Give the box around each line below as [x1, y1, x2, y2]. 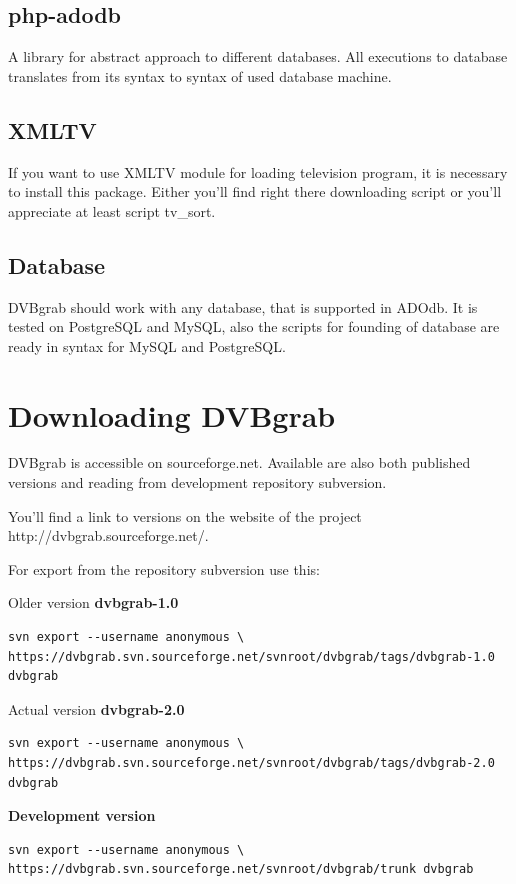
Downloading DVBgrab [8, 394, 336, 435]
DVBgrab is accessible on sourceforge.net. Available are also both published [8, 452, 471, 473]
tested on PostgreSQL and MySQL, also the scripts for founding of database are [8, 316, 500, 337]
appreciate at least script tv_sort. [8, 200, 216, 221]
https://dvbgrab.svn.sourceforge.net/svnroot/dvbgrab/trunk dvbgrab [8, 862, 474, 877]
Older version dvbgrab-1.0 [8, 592, 179, 613]
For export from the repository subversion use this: [8, 558, 320, 579]
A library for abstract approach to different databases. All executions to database [8, 46, 508, 67]
